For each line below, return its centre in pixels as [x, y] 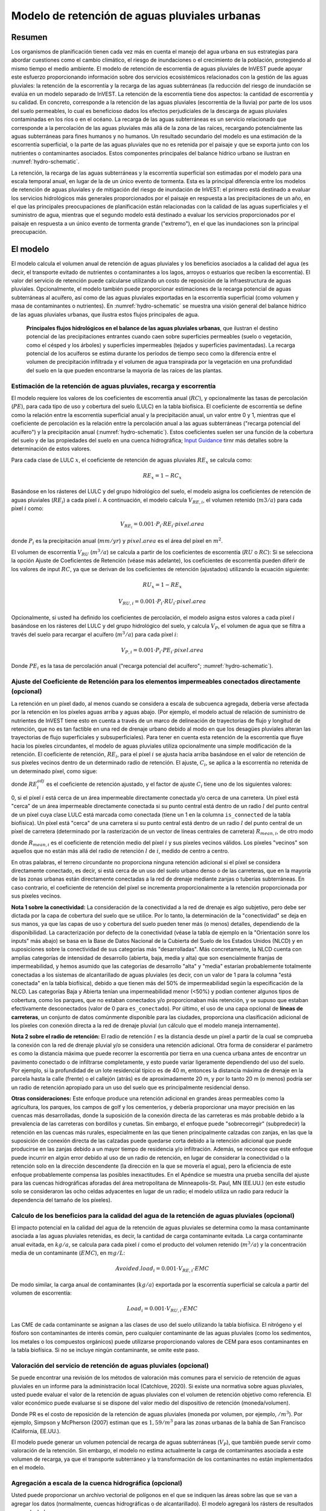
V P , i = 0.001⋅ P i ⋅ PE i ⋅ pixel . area [162, 651]
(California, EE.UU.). [36, 1431]
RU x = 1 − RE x [162, 585]
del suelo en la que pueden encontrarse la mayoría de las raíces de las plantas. [124, 370]
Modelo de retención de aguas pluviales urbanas [136, 16]
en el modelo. [28, 1467]
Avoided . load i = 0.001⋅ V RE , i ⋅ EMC [162, 1269]
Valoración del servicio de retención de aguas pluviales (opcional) [110, 1365]
